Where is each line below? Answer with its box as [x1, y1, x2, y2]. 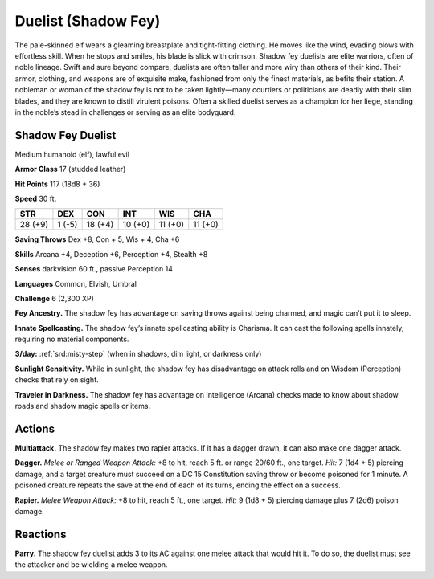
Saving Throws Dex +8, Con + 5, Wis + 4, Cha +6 [14, 234, 180, 244]
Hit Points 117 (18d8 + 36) [14, 179, 100, 189]
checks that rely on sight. [14, 375, 100, 385]
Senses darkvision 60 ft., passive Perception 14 [14, 264, 173, 274]
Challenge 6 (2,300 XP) [14, 293, 94, 303]
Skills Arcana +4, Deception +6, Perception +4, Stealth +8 [14, 249, 208, 259]
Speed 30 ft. [14, 194, 57, 203]
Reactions [14, 527, 67, 541]
